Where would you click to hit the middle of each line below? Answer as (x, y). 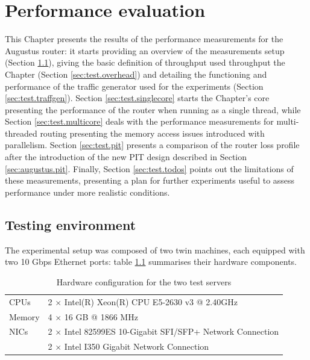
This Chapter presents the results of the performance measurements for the (144, 39)
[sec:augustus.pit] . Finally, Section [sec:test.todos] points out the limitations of (149, 168)
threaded (21, 133)
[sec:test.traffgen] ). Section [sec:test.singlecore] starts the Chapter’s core (137, 98)
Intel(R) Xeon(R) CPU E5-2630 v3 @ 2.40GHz (151, 301)
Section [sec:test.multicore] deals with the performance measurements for (139, 121)
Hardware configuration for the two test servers (144, 281)
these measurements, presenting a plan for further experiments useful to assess (150, 180)
